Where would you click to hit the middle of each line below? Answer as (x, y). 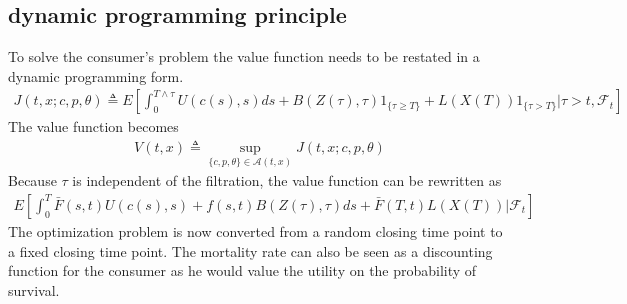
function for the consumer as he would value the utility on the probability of (242, 270)
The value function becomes (93, 126)
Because (32, 180)
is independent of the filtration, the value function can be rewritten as (287, 180)
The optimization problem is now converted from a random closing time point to (255, 230)
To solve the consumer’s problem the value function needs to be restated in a (244, 56)
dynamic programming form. (96, 75)
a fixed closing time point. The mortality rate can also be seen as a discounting (250, 250)
